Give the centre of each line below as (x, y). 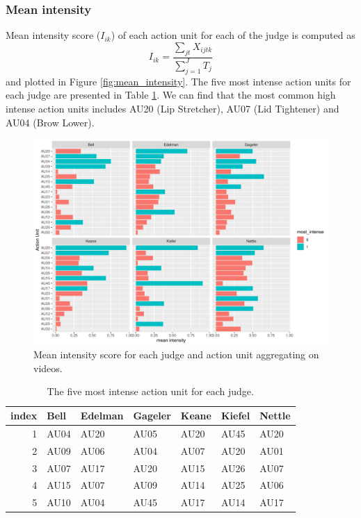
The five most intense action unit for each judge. (150, 391)
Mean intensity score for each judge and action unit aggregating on (176, 354)
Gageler (152, 415)
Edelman (102, 415)
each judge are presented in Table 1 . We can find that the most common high (171, 95)
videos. (48, 368)
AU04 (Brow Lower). (50, 122)
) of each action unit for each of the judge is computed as (233, 35)
